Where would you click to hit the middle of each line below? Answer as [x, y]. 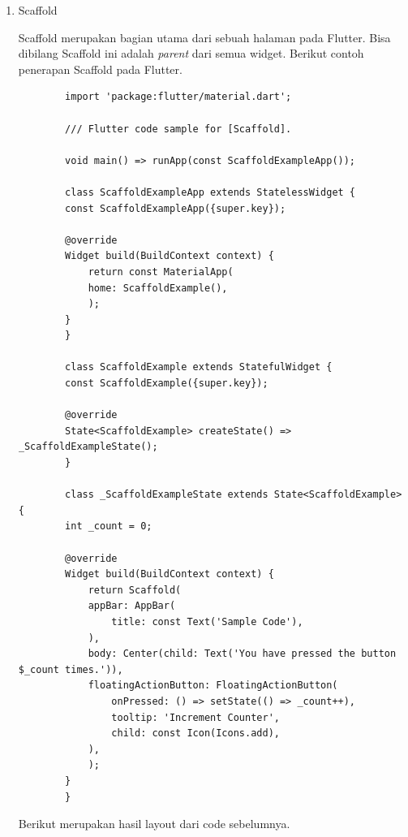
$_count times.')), [71, 669]
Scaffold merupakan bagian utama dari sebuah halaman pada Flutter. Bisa [204, 37]
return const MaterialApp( [161, 272]
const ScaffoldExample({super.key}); [167, 384]
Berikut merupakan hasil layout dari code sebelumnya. [154, 824]
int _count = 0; [109, 526]
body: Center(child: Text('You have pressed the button [242, 654]
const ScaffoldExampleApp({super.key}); [176, 208]
